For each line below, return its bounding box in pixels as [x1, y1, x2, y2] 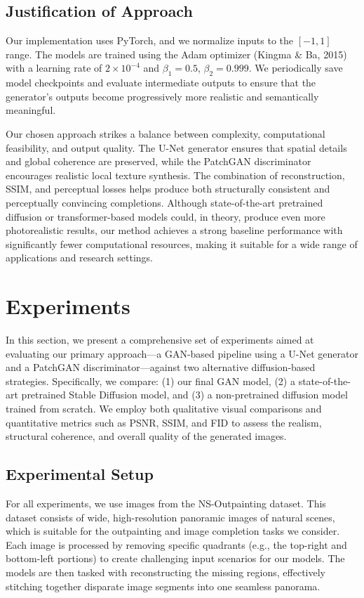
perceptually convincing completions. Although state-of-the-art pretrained [6, 195, 323, 209]
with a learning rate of [6, 60, 102, 75]
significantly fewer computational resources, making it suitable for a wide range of [6, 236, 358, 251]
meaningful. [6, 103, 56, 117]
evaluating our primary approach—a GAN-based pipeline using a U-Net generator [6, 346, 358, 360]
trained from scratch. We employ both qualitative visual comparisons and [6, 401, 322, 415]
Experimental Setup [6, 463, 154, 485]
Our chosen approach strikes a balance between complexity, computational [6, 126, 325, 141]
